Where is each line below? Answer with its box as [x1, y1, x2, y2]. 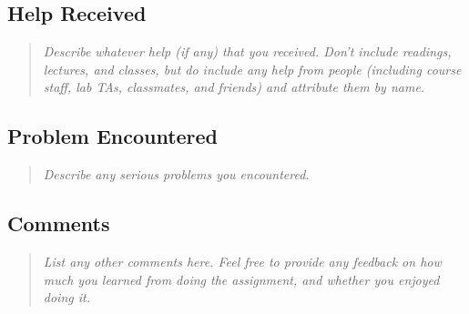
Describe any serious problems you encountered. [43, 165, 310, 184]
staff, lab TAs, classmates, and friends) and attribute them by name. [43, 77, 425, 96]
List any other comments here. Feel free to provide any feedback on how [43, 251, 442, 270]
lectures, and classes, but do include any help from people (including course [43, 59, 462, 78]
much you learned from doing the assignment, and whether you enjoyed [43, 269, 440, 289]
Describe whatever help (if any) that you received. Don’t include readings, [43, 42, 452, 61]
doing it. [43, 288, 90, 307]
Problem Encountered [7, 122, 219, 150]
